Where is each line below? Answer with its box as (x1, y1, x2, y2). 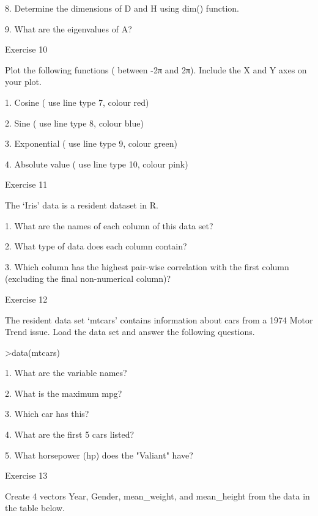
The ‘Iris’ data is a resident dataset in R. (5, 198, 159, 211)
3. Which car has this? (5, 407, 89, 420)
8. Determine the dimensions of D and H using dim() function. (5, 2, 239, 14)
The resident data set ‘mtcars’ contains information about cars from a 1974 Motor (5, 313, 313, 326)
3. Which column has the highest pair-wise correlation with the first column (5, 260, 289, 273)
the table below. (5, 501, 65, 514)
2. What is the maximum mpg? (5, 386, 122, 399)
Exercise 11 (5, 178, 48, 191)
